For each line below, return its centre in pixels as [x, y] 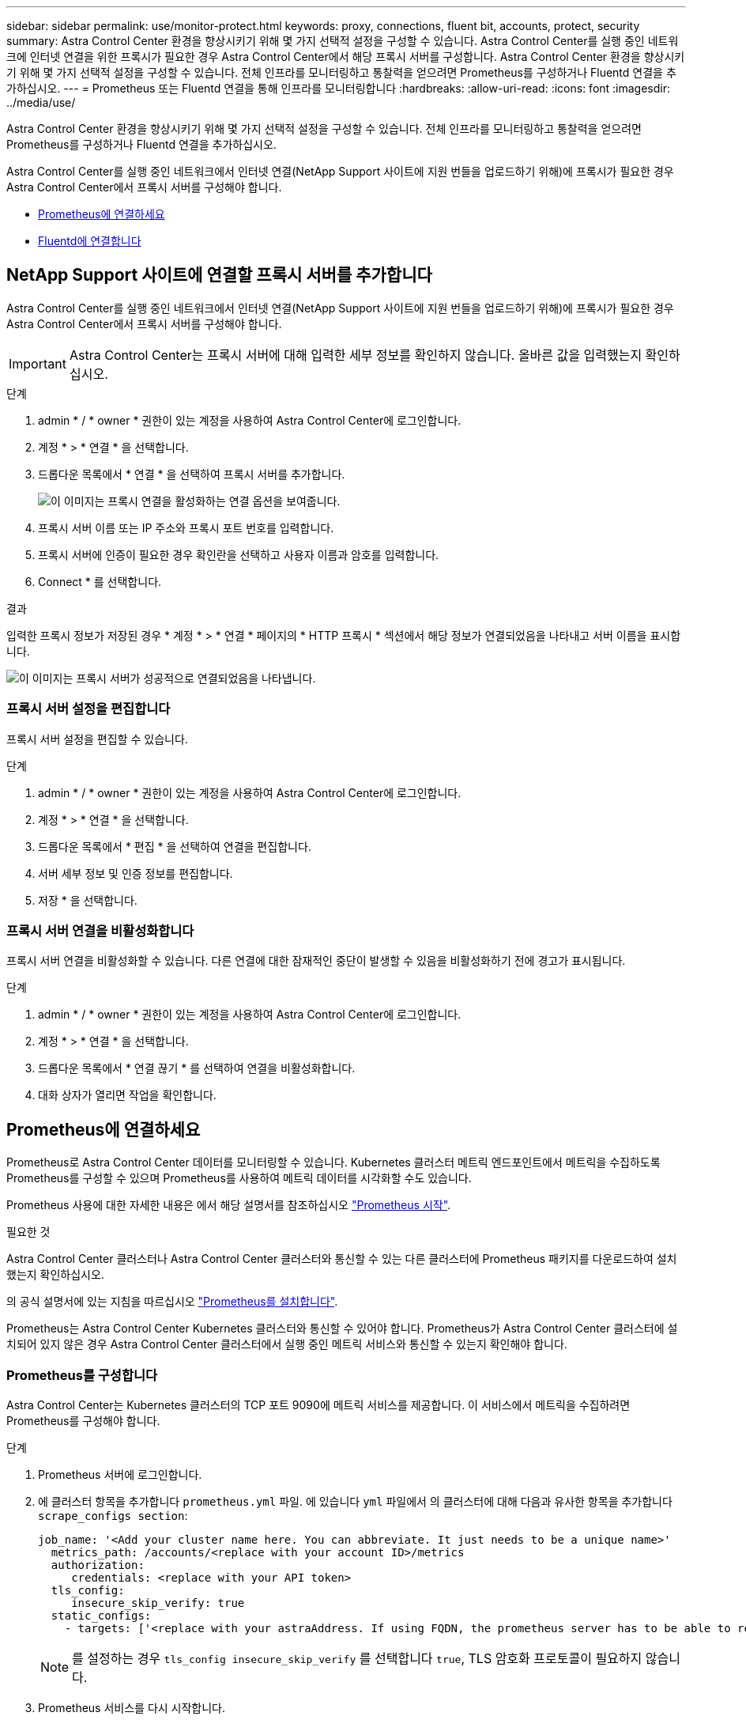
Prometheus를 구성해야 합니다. [83, 1420]
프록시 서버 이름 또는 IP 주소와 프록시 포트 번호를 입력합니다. [186, 527]
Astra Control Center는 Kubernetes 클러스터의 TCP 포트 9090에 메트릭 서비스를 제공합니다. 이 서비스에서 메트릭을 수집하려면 [318, 1404]
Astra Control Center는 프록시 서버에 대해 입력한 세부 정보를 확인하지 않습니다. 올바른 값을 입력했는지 [356, 355]
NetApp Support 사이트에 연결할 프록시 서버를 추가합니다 [219, 275]
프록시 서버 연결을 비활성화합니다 [100, 930]
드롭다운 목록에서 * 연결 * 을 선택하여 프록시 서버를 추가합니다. [192, 474]
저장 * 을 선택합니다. [88, 900]
